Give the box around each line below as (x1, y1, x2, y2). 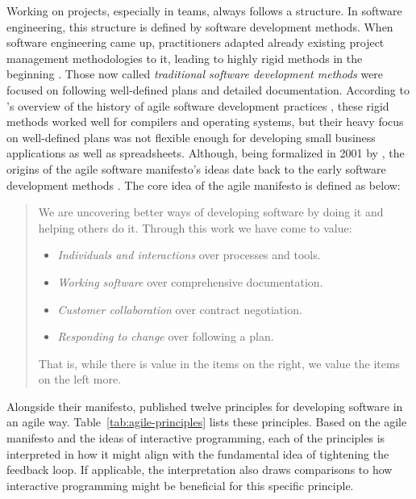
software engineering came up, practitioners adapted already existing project (6, 34, 385, 51)
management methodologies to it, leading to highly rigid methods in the (6, 49, 363, 66)
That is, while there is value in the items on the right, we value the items (38, 354, 401, 371)
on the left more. (38, 371, 122, 388)
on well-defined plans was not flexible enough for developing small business (6, 128, 376, 145)
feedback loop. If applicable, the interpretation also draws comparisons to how (6, 461, 393, 478)
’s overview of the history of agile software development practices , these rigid (6, 97, 389, 114)
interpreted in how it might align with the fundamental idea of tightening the (6, 445, 389, 462)
